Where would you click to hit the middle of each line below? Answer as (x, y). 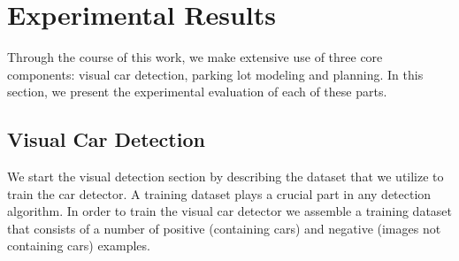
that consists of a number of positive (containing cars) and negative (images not (224, 228)
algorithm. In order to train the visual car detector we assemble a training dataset (230, 211)
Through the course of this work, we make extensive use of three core (195, 57)
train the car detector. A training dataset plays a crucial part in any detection (219, 193)
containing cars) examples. (79, 246)
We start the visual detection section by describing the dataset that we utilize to (226, 177)
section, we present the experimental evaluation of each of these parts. (197, 92)
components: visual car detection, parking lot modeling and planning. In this (215, 74)
